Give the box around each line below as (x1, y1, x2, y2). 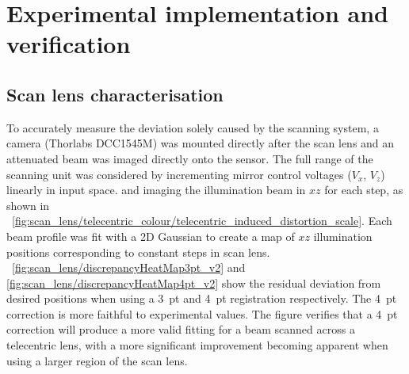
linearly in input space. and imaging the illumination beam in (6, 181, 306, 198)
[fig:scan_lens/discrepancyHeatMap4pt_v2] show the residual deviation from (6, 274, 381, 291)
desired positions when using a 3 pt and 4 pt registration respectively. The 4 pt (6, 290, 397, 307)
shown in (6, 197, 50, 213)
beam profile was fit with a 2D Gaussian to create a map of (6, 227, 295, 244)
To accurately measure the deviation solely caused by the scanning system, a (6, 119, 379, 135)
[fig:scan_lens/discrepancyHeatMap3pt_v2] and (12, 259, 246, 276)
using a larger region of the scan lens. (6, 352, 188, 368)
